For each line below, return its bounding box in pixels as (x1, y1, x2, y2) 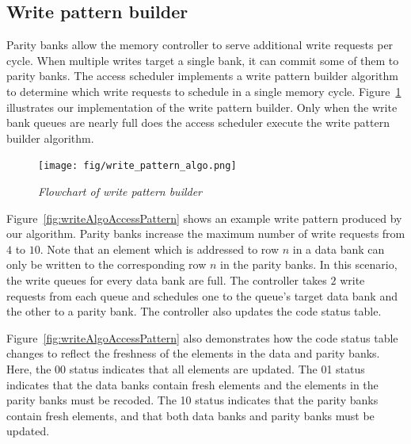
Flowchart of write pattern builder (38, 183, 203, 200)
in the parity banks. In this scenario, (219, 256, 398, 273)
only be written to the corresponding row (6, 256, 207, 273)
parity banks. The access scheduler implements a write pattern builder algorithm (6, 67, 398, 84)
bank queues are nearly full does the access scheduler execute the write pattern (6, 114, 390, 131)
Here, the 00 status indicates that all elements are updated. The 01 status (6, 360, 365, 377)
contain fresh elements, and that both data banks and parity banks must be (6, 407, 375, 423)
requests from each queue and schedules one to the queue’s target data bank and (6, 287, 398, 304)
